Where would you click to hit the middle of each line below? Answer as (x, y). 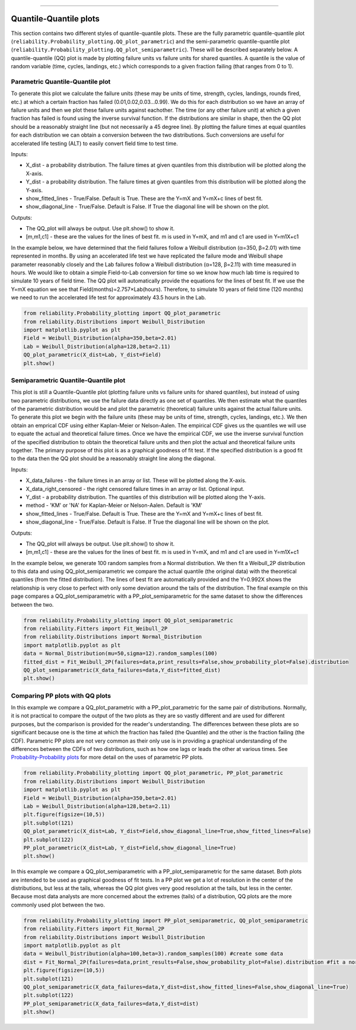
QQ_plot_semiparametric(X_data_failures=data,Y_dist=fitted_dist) (122, 670)
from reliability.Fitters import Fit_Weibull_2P (96, 629)
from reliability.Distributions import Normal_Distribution (113, 637)
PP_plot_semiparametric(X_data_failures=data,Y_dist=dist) (111, 1004)
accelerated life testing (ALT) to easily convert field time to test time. (94, 143)
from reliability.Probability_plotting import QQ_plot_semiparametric (128, 620)
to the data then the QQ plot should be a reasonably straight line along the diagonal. (113, 459)
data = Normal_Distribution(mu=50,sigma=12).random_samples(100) (120, 654)
